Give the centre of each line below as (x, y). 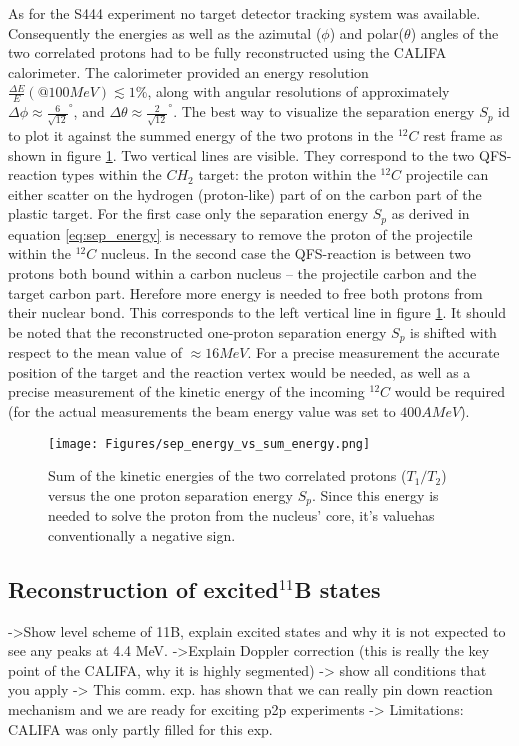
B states (337, 588)
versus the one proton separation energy (170, 494)
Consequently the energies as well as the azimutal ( (165, 32)
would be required (449, 391)
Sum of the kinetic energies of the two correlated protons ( (227, 475)
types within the (111, 174)
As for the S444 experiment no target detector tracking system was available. (244, 13)
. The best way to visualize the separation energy (324, 111)
